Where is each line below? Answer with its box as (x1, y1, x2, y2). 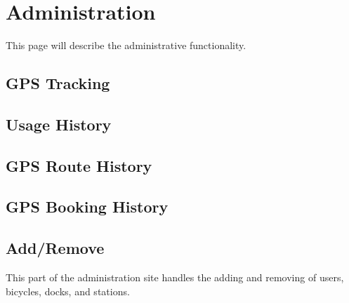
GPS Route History (6, 154, 152, 176)
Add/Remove (6, 237, 105, 259)
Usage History (6, 113, 112, 135)
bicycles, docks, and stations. (6, 283, 130, 298)
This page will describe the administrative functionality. (6, 38, 246, 53)
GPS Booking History (6, 196, 169, 217)
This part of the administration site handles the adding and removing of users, (6, 270, 344, 285)
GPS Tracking (6, 72, 110, 94)
